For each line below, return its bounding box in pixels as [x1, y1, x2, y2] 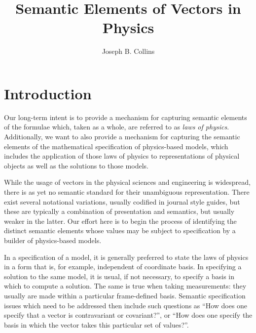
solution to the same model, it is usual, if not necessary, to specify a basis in [4, 271, 234, 281]
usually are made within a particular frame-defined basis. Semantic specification [4, 290, 246, 300]
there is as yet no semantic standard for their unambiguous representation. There [4, 187, 250, 197]
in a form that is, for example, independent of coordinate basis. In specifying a [4, 261, 242, 272]
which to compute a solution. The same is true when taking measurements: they [4, 281, 247, 291]
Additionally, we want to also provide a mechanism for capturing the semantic [4, 131, 240, 142]
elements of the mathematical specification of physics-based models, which [4, 141, 228, 151]
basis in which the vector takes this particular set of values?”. [4, 319, 189, 330]
